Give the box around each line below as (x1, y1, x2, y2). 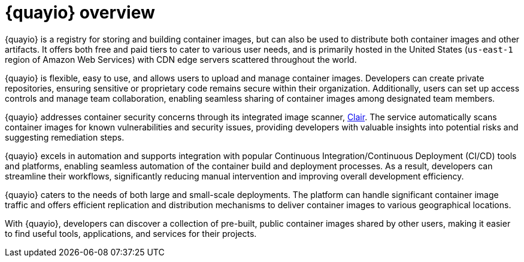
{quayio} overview (5, 2, 155, 23)
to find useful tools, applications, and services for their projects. (5, 228, 257, 239)
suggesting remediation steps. (5, 132, 125, 142)
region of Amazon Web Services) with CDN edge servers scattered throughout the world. (5, 54, 357, 65)
